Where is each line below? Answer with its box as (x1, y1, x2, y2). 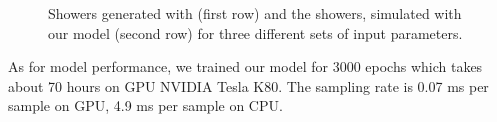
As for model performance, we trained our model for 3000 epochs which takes (8, 56, 483, 77)
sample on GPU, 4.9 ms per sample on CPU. (8, 95, 283, 116)
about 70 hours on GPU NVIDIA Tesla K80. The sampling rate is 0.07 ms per (8, 75, 489, 96)
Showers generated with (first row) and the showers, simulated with (48, 3, 462, 23)
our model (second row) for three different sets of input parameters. (48, 22, 463, 43)
